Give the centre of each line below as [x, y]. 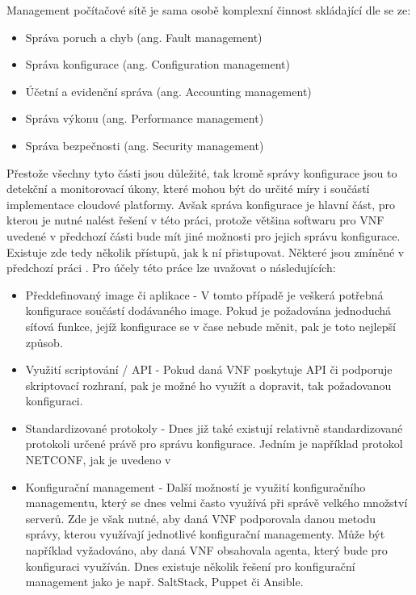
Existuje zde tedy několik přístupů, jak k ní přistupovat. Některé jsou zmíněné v [206, 251]
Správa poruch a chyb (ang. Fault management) [144, 37]
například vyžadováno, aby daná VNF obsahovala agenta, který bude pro [206, 550]
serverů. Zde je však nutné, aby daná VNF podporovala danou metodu [201, 518]
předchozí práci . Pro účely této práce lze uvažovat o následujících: [171, 268]
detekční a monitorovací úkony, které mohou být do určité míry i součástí [188, 189]
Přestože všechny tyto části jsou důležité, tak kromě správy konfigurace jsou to [202, 172]
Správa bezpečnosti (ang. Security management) [145, 145]
